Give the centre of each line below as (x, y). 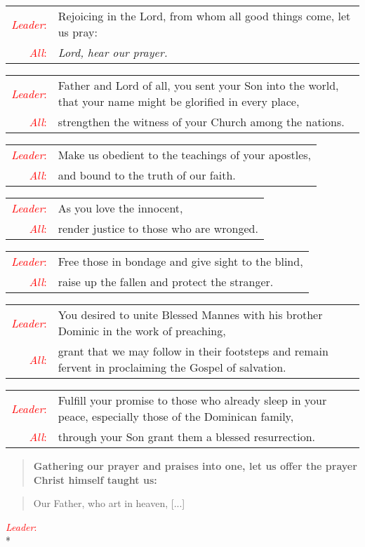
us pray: (78, 32)
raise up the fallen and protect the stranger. (166, 282)
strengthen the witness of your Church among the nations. (201, 122)
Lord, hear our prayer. (113, 52)
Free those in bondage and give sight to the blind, (180, 261)
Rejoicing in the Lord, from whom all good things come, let (204, 16)
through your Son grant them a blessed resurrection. (187, 437)
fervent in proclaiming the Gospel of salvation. (172, 367)
